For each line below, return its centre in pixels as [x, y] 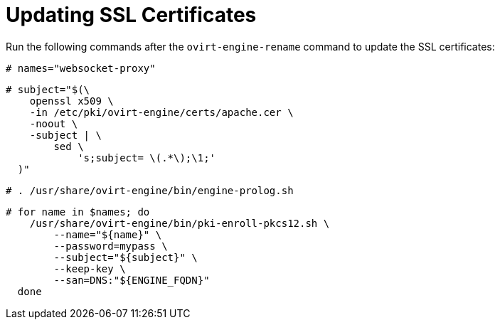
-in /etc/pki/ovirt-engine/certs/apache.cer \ [161, 112]
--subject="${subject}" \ [126, 257]
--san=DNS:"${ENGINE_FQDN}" [132, 280]
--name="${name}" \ [108, 234]
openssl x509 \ [71, 101]
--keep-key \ [90, 268]
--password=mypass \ [111, 246]
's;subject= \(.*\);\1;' [147, 158]
